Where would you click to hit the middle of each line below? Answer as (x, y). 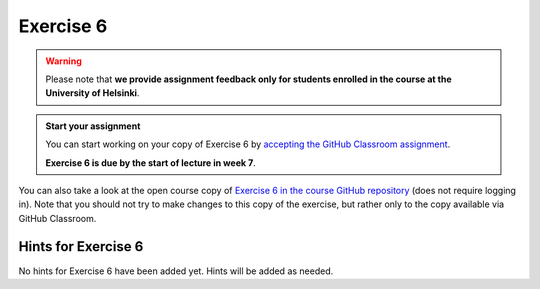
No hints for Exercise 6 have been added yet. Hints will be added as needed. (176, 271)
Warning (63, 61)
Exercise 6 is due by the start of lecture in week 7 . (151, 162)
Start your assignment (93, 126)
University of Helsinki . (92, 93)
